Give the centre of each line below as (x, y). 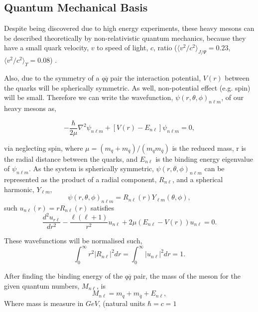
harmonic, (19, 189)
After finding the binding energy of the (64, 276)
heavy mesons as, (30, 108)
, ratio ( (165, 48)
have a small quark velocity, (47, 48)
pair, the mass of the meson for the (187, 276)
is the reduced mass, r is (209, 148)
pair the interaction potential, (156, 77)
